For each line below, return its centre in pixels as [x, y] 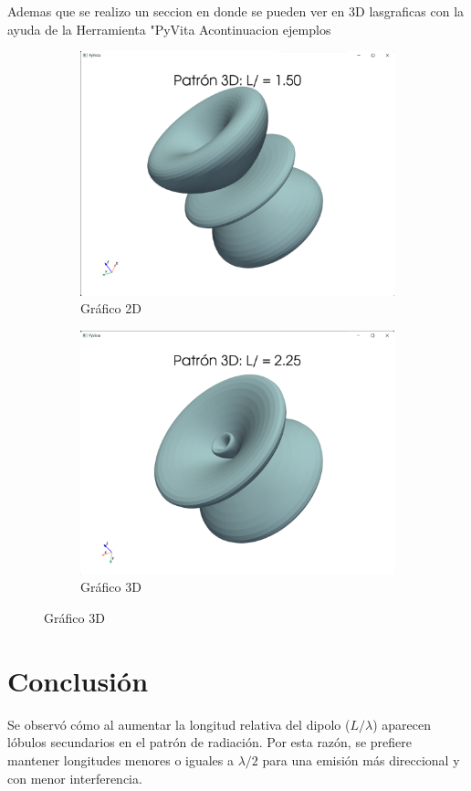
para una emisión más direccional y [361, 759]
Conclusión [78, 680]
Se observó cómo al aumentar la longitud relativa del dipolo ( [179, 724]
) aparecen [402, 724]
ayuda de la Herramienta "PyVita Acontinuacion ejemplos [169, 29]
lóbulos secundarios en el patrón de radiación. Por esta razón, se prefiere [210, 742]
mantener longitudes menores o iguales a [121, 759]
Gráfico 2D [111, 308]
